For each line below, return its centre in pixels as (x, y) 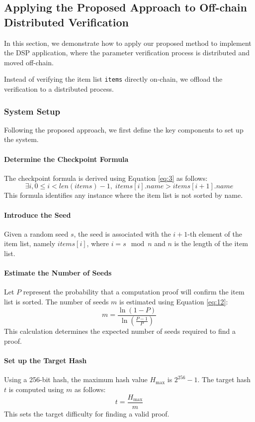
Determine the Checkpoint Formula (66, 159)
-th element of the (215, 233)
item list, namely (30, 243)
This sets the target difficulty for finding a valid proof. (87, 413)
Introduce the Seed (38, 214)
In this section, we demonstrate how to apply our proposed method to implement (128, 43)
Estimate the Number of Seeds (58, 273)
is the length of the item (211, 243)
